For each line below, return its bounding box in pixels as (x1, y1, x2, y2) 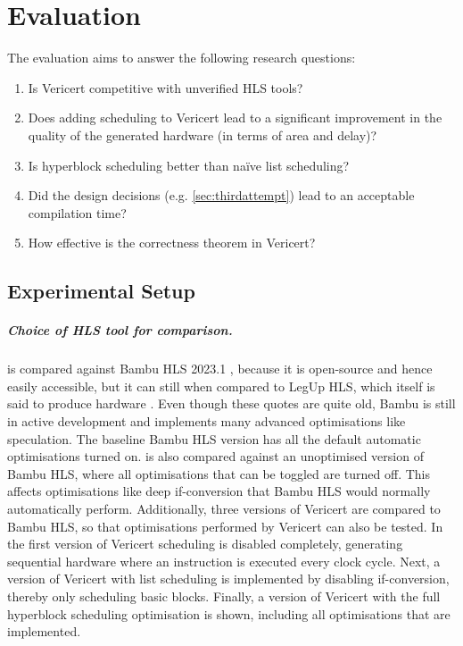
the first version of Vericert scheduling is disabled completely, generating (7, 534, 403, 553)
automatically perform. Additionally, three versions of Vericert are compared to (7, 499, 441, 517)
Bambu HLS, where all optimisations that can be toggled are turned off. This (7, 464, 431, 482)
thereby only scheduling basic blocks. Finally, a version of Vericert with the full (7, 586, 441, 605)
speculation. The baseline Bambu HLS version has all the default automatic (7, 429, 421, 448)
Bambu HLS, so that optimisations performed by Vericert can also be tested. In (7, 516, 443, 535)
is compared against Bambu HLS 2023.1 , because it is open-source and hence (7, 359, 433, 378)
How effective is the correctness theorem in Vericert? (28, 233, 316, 252)
